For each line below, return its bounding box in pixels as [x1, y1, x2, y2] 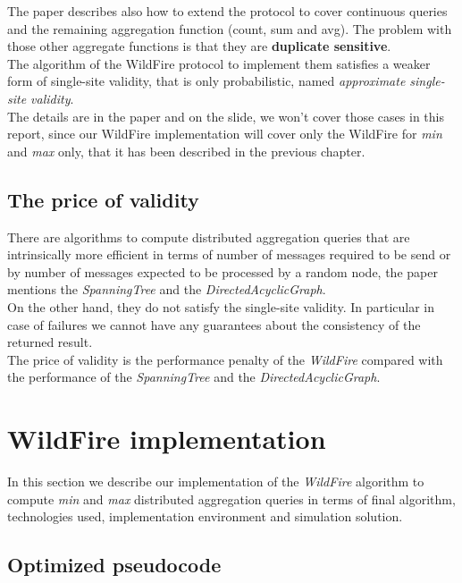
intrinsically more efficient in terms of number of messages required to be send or [7, 245, 451, 264]
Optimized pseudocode [7, 551, 222, 579]
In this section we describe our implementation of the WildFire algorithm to [7, 472, 424, 491]
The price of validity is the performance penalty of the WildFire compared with [7, 350, 443, 368]
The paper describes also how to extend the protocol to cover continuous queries [7, 2, 448, 20]
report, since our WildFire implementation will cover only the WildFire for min [7, 124, 442, 143]
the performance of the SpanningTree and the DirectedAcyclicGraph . [7, 368, 381, 386]
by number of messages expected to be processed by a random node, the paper [7, 262, 438, 281]
